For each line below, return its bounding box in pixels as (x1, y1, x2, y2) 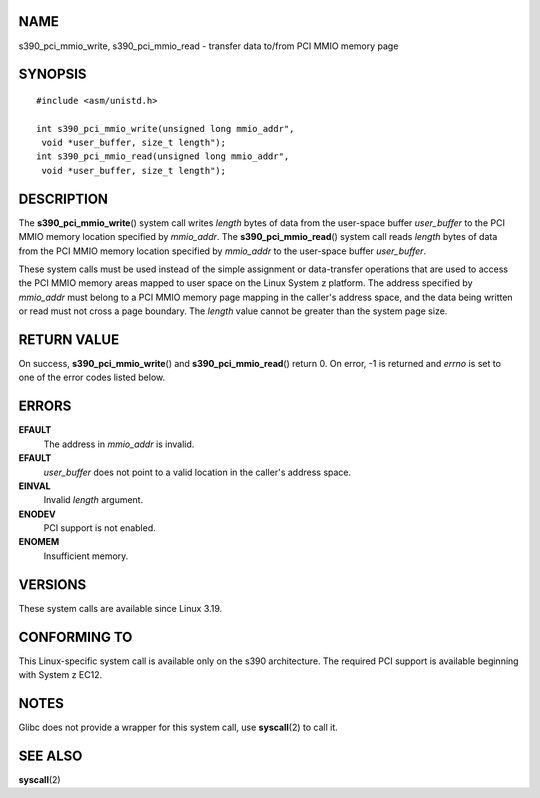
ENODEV (18, 508, 57, 520)
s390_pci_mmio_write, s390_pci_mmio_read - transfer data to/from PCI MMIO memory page (18, 40, 399, 52)
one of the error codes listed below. (18, 371, 165, 384)
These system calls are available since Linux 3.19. (18, 602, 223, 614)
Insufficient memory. (43, 550, 129, 562)
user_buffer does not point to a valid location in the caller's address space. (43, 466, 352, 478)
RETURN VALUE (18, 331, 120, 348)
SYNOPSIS (18, 66, 87, 83)
